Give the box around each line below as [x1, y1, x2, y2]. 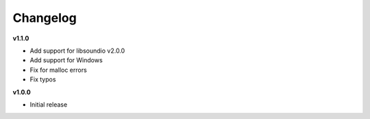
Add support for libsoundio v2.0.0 [29, 47, 125, 55]
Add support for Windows [29, 56, 103, 64]
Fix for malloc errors [29, 66, 87, 74]
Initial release [29, 100, 68, 109]
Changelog [12, 10, 77, 25]
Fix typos [29, 75, 56, 83]
